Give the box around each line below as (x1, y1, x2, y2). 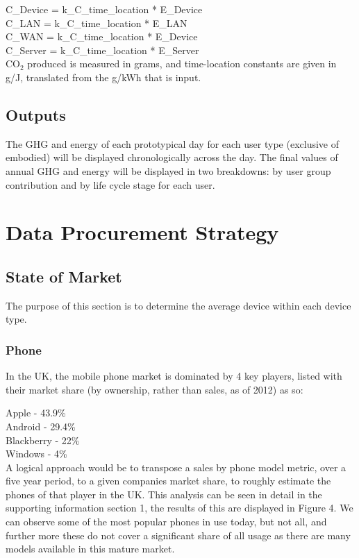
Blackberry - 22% (6, 432, 80, 447)
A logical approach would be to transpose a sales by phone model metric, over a (6, 459, 347, 474)
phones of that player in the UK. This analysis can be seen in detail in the (6, 487, 322, 501)
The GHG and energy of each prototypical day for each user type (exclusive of (6, 136, 339, 151)
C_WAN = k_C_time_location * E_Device (6, 29, 198, 44)
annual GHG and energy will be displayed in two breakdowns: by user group (6, 163, 331, 178)
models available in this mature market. (6, 541, 175, 556)
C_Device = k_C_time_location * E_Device (6, 2, 203, 16)
